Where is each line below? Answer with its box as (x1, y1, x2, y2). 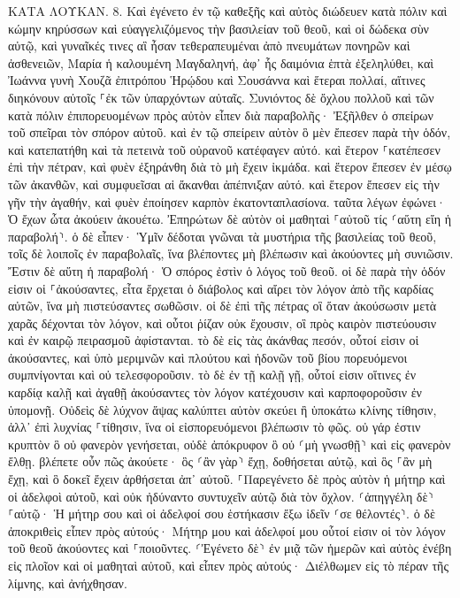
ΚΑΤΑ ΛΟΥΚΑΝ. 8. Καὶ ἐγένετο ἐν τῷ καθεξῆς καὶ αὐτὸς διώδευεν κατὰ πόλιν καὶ (8, 2, 448, 19)
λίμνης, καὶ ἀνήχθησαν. (8, 573, 127, 592)
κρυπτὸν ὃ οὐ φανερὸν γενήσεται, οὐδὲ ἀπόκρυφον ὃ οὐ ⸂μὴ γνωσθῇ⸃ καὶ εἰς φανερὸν (8, 434, 451, 453)
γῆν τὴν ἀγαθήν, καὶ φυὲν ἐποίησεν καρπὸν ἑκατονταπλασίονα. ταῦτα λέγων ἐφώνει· (8, 192, 446, 211)
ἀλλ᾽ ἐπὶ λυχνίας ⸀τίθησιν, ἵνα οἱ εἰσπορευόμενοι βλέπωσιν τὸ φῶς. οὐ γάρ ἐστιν (8, 418, 421, 436)
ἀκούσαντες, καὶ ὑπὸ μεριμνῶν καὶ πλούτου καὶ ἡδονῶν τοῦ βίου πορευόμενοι (8, 348, 408, 366)
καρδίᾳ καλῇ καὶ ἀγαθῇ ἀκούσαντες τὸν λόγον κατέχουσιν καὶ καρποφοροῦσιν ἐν (8, 383, 422, 402)
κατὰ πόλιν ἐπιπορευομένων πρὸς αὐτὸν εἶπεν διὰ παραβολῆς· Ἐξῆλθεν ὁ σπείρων (8, 105, 433, 124)
